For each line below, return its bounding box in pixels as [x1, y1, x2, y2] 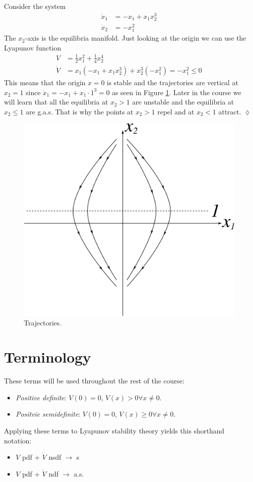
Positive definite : [15, 392, 66, 402]
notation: [4, 435, 32, 445]
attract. [218, 106, 242, 116]
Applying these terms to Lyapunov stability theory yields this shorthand [4, 425, 225, 435]
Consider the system [4, 1, 66, 11]
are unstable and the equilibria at [132, 97, 234, 107]
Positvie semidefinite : [15, 409, 80, 419]
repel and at [157, 106, 194, 116]
